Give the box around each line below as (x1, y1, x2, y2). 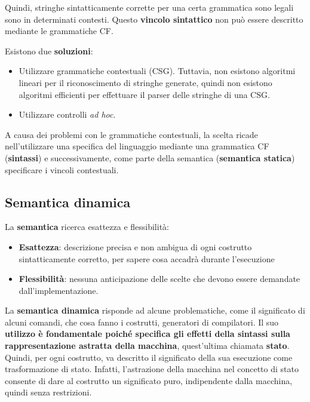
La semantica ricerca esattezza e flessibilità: (5, 220, 169, 233)
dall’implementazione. (19, 284, 99, 296)
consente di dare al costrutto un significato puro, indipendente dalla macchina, (5, 374, 293, 386)
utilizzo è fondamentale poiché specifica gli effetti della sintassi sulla (5, 327, 290, 340)
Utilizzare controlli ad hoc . (19, 108, 116, 121)
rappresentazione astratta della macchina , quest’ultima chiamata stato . (5, 339, 290, 352)
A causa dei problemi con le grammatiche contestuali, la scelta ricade (5, 128, 258, 140)
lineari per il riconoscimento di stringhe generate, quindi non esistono (19, 76, 272, 88)
